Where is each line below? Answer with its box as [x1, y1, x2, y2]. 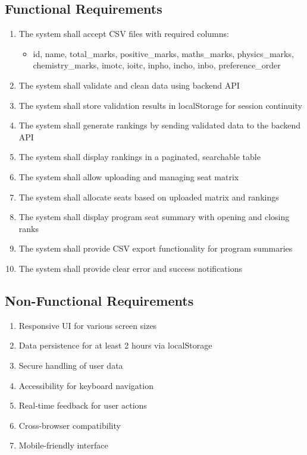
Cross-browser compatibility [18, 419, 121, 431]
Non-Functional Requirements [5, 291, 194, 309]
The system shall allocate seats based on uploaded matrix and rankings [18, 190, 279, 203]
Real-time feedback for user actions [18, 399, 147, 412]
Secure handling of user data [18, 359, 123, 371]
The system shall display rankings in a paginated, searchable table [18, 150, 261, 163]
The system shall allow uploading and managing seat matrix [18, 170, 239, 183]
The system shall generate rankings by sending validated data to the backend [18, 119, 301, 131]
